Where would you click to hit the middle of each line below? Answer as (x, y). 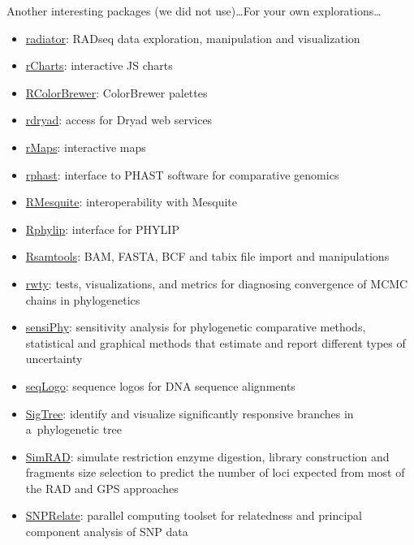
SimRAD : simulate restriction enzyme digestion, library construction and (207, 456)
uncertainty (54, 359)
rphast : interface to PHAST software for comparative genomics (182, 174)
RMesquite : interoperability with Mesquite (132, 202)
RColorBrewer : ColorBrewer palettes (116, 92)
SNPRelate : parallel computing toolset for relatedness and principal (194, 515)
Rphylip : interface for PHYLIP (102, 229)
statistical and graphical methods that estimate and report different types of (216, 342)
